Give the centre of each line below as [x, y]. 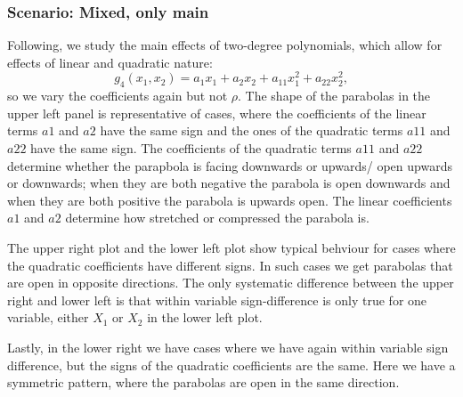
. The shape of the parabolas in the [334, 96]
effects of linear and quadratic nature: [110, 62]
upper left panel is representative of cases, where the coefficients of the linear [217, 113]
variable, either [48, 317]
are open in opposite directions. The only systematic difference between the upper [231, 283]
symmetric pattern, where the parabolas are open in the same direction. [203, 382]
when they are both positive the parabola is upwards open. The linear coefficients [230, 200]
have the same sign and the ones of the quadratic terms [252, 130]
